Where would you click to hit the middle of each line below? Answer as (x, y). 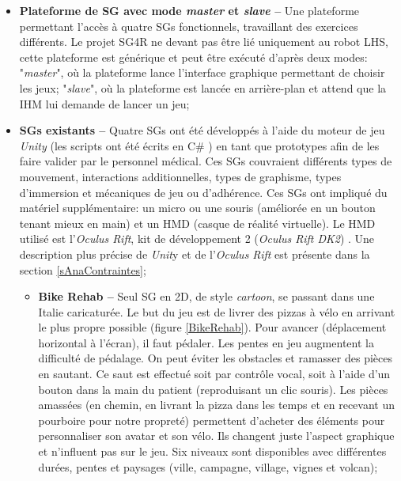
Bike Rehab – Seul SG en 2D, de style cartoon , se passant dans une (206, 296)
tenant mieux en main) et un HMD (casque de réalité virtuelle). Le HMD (197, 223)
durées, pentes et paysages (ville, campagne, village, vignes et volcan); (208, 466)
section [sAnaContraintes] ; (83, 269)
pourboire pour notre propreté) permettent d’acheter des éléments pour (212, 420)
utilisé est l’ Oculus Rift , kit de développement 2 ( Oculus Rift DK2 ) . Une (197, 239)
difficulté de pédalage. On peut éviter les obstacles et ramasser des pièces (216, 358)
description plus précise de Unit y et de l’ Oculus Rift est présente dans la (195, 254)
